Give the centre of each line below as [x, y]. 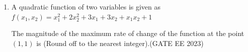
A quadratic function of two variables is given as [86, 6]
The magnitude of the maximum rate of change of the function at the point [128, 33]
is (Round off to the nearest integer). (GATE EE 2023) [120, 43]
